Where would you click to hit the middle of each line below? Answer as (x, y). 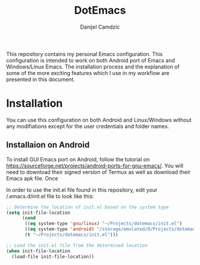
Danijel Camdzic (100, 27)
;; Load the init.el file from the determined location (77, 245)
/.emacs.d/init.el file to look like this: (50, 196)
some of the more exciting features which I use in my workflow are (88, 73)
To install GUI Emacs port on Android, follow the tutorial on (78, 159)
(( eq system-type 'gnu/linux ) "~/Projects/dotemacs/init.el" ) (104, 224)
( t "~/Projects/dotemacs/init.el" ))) (71, 235)
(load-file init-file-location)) (53, 257)
